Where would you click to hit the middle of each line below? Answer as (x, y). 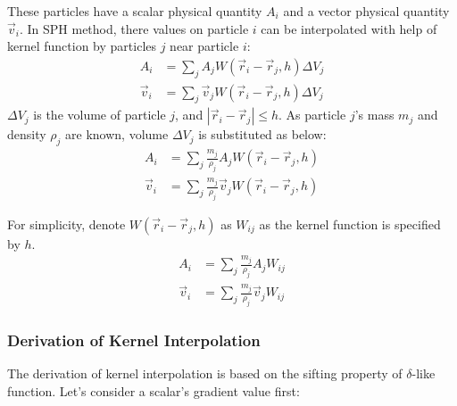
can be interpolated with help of (349, 28)
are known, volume (117, 134)
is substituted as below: (262, 134)
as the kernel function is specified (350, 224)
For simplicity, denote (66, 224)
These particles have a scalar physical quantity (135, 11)
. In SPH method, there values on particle (134, 28)
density (27, 134)
